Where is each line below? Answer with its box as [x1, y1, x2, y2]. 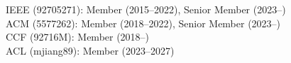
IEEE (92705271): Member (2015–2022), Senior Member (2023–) [6, 2, 286, 16]
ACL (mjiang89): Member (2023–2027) [6, 43, 175, 57]
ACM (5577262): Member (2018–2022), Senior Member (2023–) [6, 15, 281, 30]
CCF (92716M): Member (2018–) [6, 29, 150, 44]
